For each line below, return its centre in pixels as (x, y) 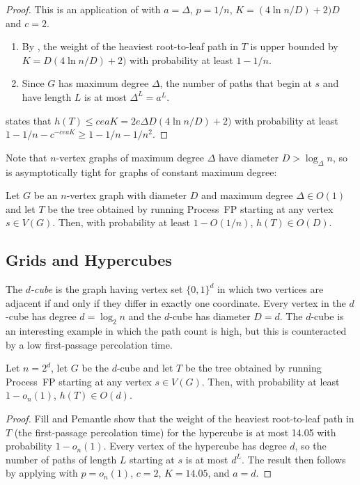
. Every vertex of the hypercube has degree (195, 446)
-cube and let (145, 368)
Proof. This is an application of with (83, 9)
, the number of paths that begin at (236, 83)
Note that (26, 157)
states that (29, 120)
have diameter (249, 157)
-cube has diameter (210, 316)
